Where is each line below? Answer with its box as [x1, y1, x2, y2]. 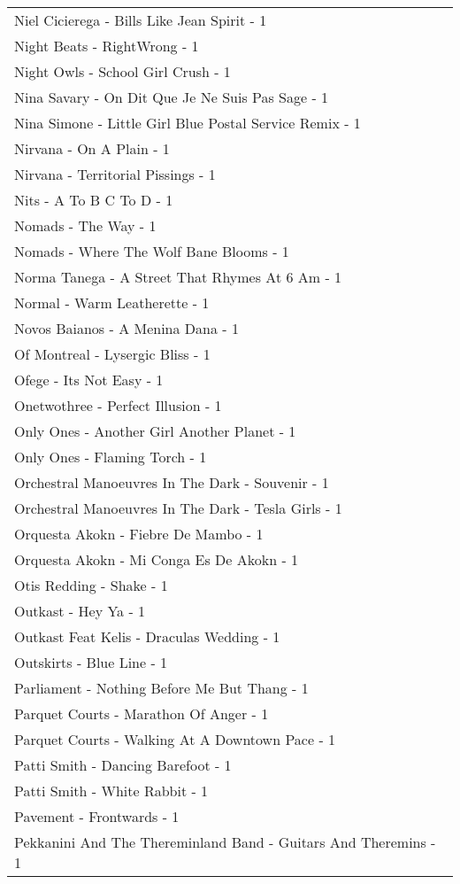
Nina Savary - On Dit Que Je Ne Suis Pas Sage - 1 [14, 87, 329, 107]
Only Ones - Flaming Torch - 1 [14, 446, 207, 467]
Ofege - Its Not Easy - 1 [14, 369, 164, 390]
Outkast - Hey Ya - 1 [14, 601, 146, 621]
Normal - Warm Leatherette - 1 [14, 292, 210, 313]
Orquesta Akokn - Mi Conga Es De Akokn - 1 [14, 549, 299, 570]
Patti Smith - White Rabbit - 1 [14, 780, 209, 801]
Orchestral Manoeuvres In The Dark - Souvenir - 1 [14, 472, 329, 492]
